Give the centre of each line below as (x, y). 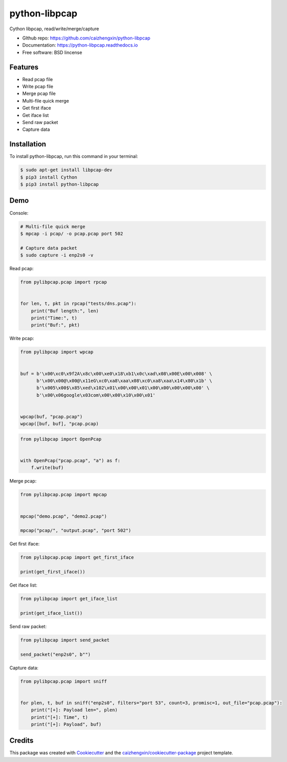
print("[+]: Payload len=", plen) (74, 710)
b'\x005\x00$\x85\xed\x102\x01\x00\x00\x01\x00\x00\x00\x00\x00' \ (123, 388)
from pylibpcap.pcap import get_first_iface (77, 557)
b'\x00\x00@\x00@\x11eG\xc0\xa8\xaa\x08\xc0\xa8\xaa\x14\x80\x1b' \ (125, 380)
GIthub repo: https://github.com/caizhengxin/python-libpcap (86, 38)
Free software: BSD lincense (52, 52)
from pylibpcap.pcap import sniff (64, 681)
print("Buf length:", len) (65, 311)
